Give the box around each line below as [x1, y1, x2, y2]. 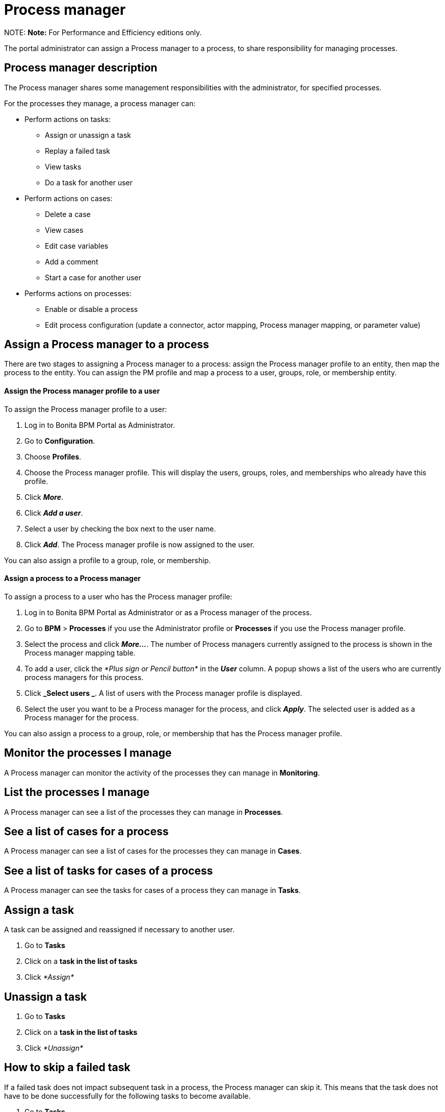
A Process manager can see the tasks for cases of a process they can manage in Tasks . [4, 886, 301, 895]
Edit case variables [45, 241, 109, 250]
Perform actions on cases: [24, 194, 113, 203]
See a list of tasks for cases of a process [4, 864, 213, 877]
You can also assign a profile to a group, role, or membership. [4, 555, 211, 565]
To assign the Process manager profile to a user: [4, 404, 167, 414]
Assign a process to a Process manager [4, 574, 141, 583]
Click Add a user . [24, 508, 83, 517]
